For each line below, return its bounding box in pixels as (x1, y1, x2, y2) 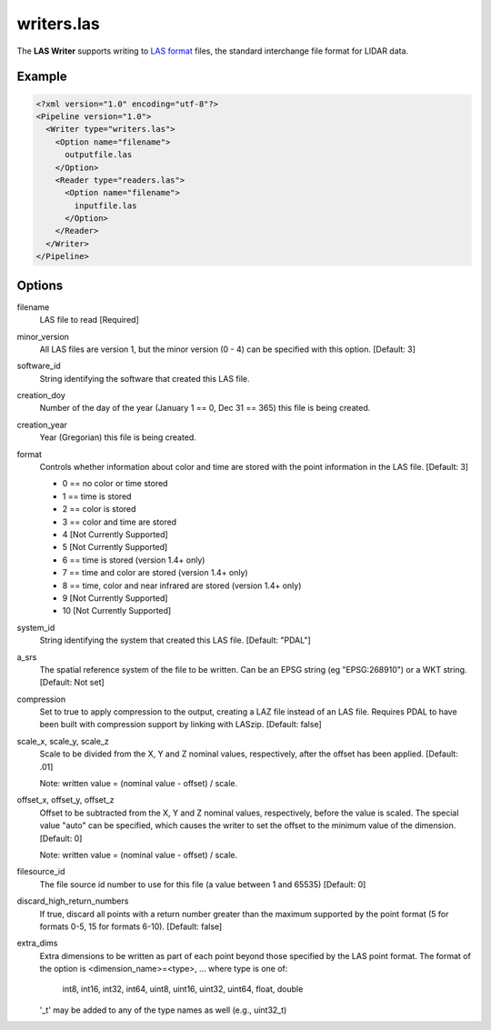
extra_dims (16, 937, 58, 949)
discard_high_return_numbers (16, 895, 129, 906)
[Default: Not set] (39, 677, 105, 688)
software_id (16, 360, 61, 372)
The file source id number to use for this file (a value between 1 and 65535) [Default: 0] (39, 878, 366, 890)
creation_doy (16, 390, 65, 401)
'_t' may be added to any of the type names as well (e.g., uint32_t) (39, 1005, 287, 1015)
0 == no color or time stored (62, 478, 168, 489)
